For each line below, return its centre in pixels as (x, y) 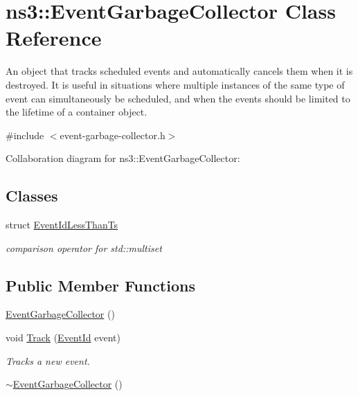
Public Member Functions (100, 285)
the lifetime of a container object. (77, 112)
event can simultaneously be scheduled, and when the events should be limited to (178, 98)
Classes (32, 196)
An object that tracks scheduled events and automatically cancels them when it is (179, 71)
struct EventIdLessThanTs (62, 225)
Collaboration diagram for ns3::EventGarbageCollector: (123, 158)
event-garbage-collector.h (113, 135)
